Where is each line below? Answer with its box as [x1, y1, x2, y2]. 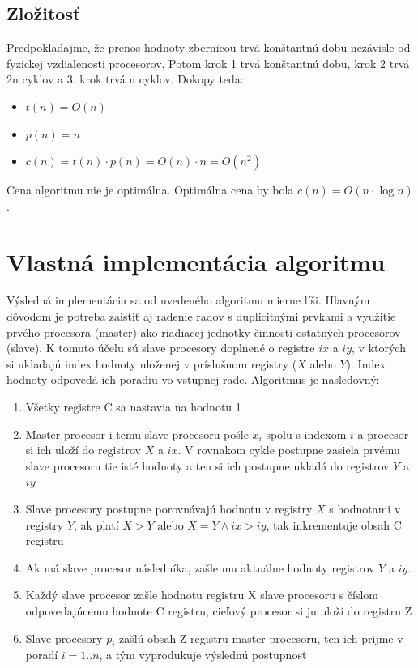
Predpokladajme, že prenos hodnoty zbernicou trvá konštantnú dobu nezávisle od [6, 39, 411, 56]
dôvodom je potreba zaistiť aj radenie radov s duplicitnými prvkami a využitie [6, 308, 396, 325]
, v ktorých [352, 339, 406, 356]
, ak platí [74, 516, 119, 533]
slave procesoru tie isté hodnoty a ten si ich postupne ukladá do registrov [25, 457, 390, 474]
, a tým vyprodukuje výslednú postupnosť [99, 646, 307, 663]
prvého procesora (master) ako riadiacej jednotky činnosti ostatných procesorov [6, 323, 401, 340]
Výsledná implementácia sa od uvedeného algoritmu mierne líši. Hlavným [6, 291, 370, 308]
